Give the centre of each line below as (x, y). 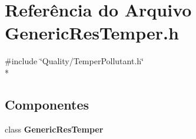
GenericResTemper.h (92, 33)
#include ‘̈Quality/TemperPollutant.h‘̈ (74, 61)
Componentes (47, 104)
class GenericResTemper (54, 129)
